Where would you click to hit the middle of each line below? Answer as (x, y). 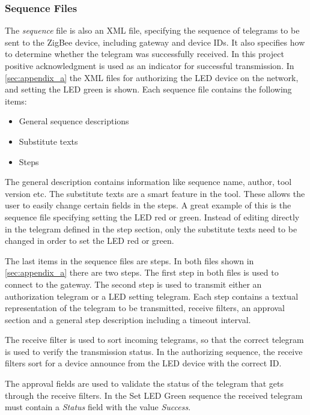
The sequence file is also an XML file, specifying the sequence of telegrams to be (152, 30)
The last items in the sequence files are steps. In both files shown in (129, 260)
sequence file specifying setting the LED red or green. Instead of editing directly (152, 217)
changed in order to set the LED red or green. (90, 241)
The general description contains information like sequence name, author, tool (148, 182)
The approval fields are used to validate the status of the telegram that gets (144, 383)
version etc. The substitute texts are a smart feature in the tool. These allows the (155, 193)
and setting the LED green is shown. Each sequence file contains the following (148, 89)
